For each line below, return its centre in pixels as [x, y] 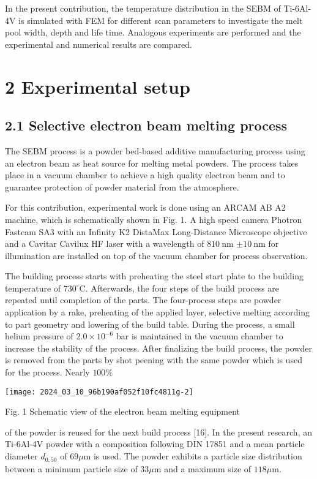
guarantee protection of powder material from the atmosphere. [122, 187]
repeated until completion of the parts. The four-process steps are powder [143, 300]
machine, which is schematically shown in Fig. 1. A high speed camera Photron [154, 219]
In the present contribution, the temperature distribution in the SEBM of [143, 8]
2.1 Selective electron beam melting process [146, 125]
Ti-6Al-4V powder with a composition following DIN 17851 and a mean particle [155, 444]
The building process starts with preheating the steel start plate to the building [154, 276]
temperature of [33, 288]
